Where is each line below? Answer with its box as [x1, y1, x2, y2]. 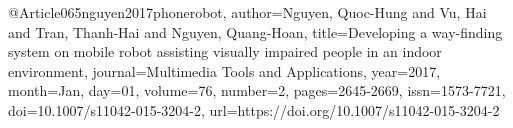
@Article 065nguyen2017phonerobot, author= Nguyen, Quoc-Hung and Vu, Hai [8, 2, 487, 22]
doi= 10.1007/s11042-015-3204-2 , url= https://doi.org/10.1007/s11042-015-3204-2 [8, 99, 500, 120]
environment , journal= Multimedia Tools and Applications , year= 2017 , [8, 60, 441, 81]
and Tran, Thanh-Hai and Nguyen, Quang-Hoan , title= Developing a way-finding [8, 21, 503, 42]
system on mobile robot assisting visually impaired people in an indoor [8, 41, 442, 62]
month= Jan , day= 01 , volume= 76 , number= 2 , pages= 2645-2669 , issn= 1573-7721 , [8, 80, 506, 101]
